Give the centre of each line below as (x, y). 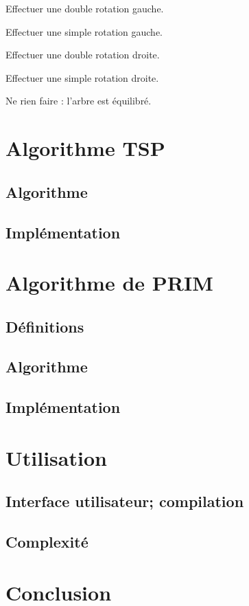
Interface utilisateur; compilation (125, 501)
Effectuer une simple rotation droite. (82, 77)
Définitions (45, 326)
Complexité (47, 542)
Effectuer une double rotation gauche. (85, 8)
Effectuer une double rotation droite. (83, 55)
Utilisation (56, 457)
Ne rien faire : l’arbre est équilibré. (79, 101)
